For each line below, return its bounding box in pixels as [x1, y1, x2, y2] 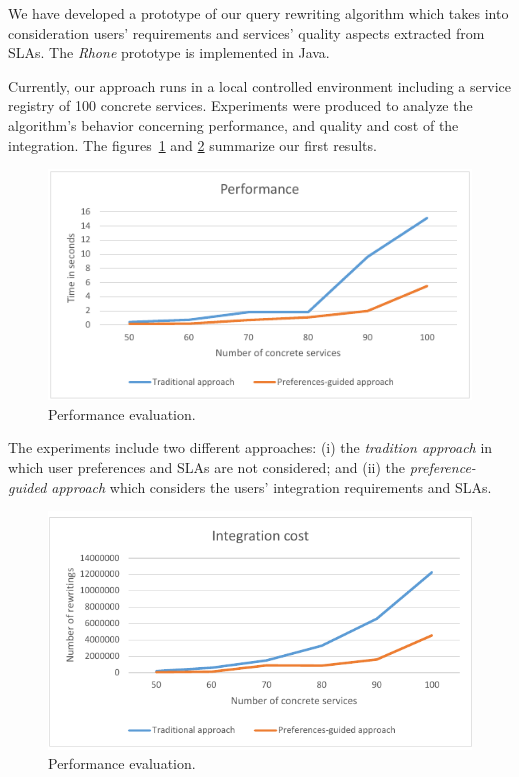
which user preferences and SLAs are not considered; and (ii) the [8, 457, 405, 478]
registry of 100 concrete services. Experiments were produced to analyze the [8, 95, 473, 116]
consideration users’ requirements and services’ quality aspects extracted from [8, 22, 485, 43]
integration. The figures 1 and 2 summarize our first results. [8, 134, 377, 155]
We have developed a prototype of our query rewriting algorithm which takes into [8, 3, 509, 23]
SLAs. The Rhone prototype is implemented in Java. [8, 42, 330, 63]
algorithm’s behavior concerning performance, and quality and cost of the [8, 114, 459, 135]
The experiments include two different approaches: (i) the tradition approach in [8, 437, 493, 458]
